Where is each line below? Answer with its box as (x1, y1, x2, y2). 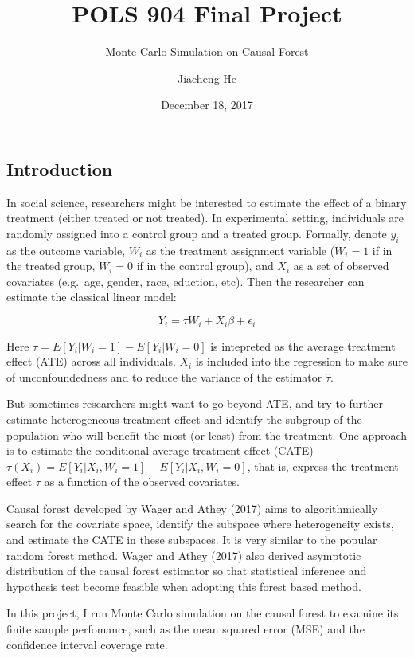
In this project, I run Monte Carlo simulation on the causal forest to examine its (6, 605, 399, 621)
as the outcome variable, (6, 241, 126, 258)
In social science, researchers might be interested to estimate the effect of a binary (6, 194, 407, 210)
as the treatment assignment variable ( (146, 241, 335, 258)
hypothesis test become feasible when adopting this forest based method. (6, 578, 361, 594)
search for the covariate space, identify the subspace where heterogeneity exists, (6, 515, 394, 532)
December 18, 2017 (161, 96, 253, 113)
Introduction (6, 156, 113, 181)
